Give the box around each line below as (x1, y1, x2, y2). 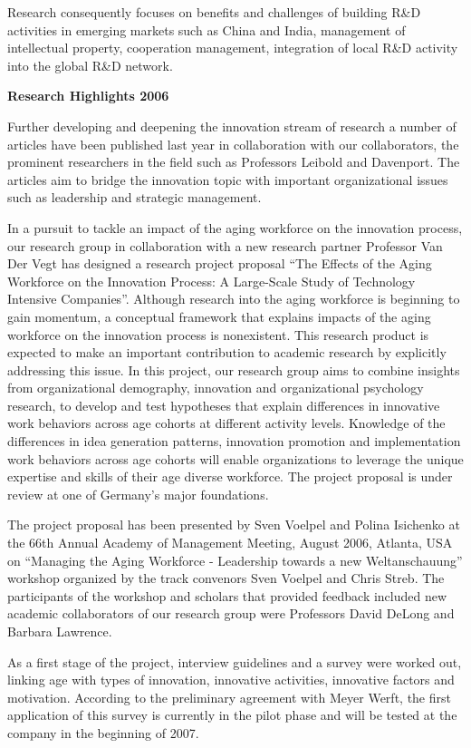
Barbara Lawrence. (7, 622, 112, 640)
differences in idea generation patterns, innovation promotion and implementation (7, 432, 461, 451)
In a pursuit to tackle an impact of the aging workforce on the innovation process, (7, 218, 463, 237)
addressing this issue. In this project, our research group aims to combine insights (7, 360, 460, 379)
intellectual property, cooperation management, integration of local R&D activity (7, 38, 458, 57)
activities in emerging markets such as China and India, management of (7, 20, 406, 39)
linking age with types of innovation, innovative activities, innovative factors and (7, 670, 455, 689)
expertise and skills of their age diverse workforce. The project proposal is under (7, 467, 453, 486)
